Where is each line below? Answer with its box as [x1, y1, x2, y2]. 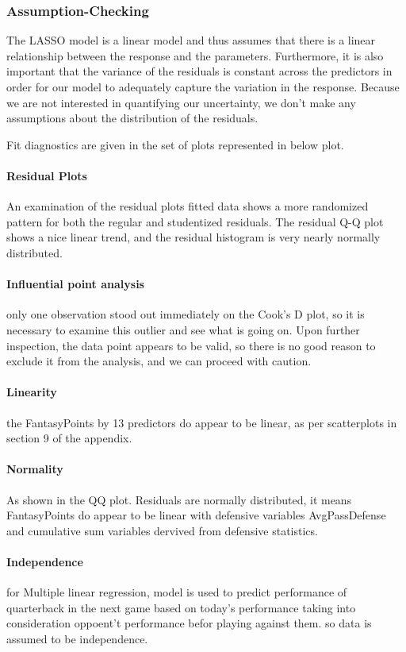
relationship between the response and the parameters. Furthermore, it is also [6, 47, 384, 64]
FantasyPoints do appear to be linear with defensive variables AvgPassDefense [6, 507, 386, 523]
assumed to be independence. [6, 630, 148, 646]
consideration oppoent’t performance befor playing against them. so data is [6, 615, 372, 631]
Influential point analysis [6, 276, 144, 292]
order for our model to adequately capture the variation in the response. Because [6, 79, 400, 95]
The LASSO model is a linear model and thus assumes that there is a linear [6, 32, 376, 48]
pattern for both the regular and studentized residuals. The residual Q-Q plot [6, 213, 384, 230]
